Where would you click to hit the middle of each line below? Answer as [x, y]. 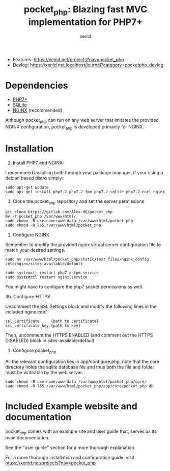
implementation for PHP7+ [86, 22]
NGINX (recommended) [37, 110]
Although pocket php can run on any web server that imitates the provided [82, 121]
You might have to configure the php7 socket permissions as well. [74, 286]
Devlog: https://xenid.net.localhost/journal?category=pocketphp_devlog [88, 65]
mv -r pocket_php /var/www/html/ [41, 216]
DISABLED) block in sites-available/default [50, 341]
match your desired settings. [35, 250]
